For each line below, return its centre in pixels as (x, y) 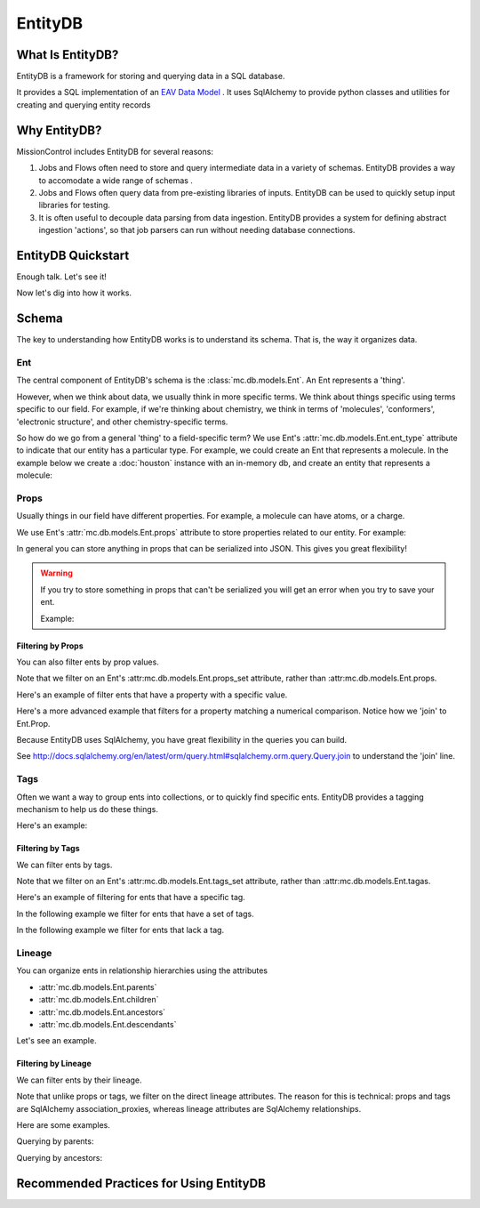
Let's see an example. (56, 1041)
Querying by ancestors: (60, 1157)
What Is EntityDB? (68, 55)
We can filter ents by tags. (64, 865)
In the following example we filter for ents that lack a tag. (120, 930)
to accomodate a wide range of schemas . (116, 180)
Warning (56, 573)
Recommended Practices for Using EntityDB (141, 1183)
